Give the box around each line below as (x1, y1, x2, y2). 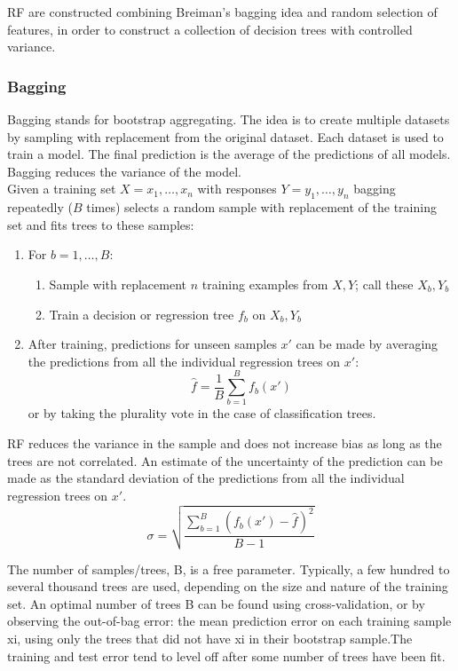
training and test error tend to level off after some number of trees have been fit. (7, 646, 446, 665)
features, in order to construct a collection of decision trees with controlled (7, 20, 413, 38)
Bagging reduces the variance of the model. (7, 162, 241, 180)
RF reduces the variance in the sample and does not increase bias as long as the (7, 434, 442, 453)
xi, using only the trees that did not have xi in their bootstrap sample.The (7, 629, 413, 647)
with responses (197, 179, 277, 198)
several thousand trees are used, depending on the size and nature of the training (7, 577, 448, 596)
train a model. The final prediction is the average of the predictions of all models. (7, 145, 451, 163)
